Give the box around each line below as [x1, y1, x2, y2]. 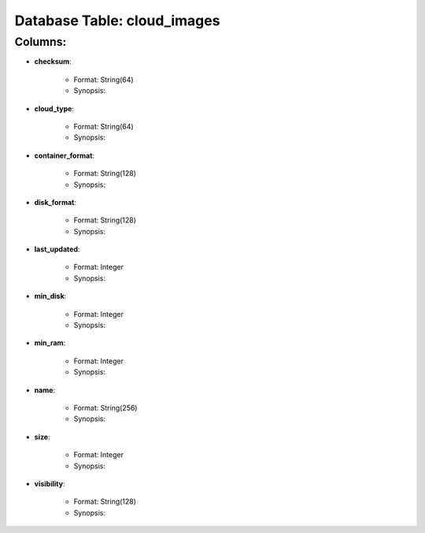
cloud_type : [34, 103, 75, 114]
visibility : [34, 479, 65, 488]
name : [34, 385, 56, 394]
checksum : [34, 57, 72, 66]
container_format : [34, 151, 94, 160]
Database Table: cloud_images [14, 12, 220, 29]
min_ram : [34, 338, 66, 348]
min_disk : [34, 292, 67, 301]
